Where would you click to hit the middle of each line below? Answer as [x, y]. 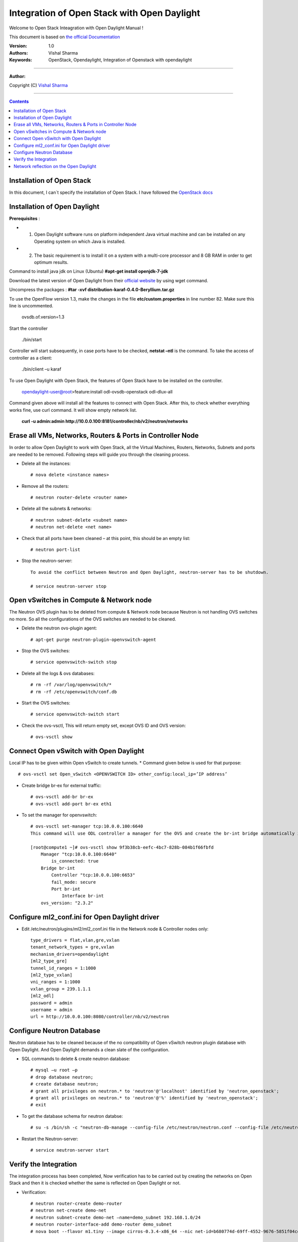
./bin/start [32, 340]
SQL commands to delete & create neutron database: [76, 1059]
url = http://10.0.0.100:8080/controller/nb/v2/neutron [100, 1017]
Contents [19, 101]
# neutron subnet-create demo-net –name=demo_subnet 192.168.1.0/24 [115, 1217]
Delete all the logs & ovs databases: [58, 673]
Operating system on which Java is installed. [80, 241]
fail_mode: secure [74, 882]
